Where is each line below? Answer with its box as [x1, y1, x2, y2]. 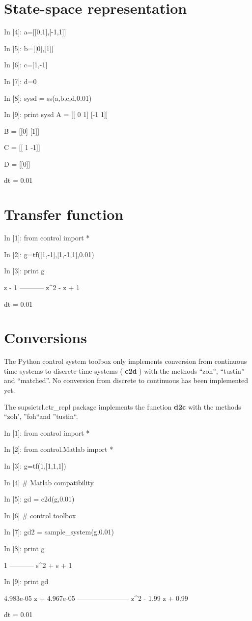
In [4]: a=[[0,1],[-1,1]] [4, 27, 66, 37]
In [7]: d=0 [4, 76, 37, 86]
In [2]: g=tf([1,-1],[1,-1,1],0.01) [4, 249, 94, 259]
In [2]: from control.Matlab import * [4, 444, 113, 454]
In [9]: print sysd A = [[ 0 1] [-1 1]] [4, 109, 108, 119]
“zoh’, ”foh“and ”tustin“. [4, 411, 78, 421]
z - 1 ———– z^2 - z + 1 [4, 282, 80, 292]
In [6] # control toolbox [4, 510, 76, 520]
